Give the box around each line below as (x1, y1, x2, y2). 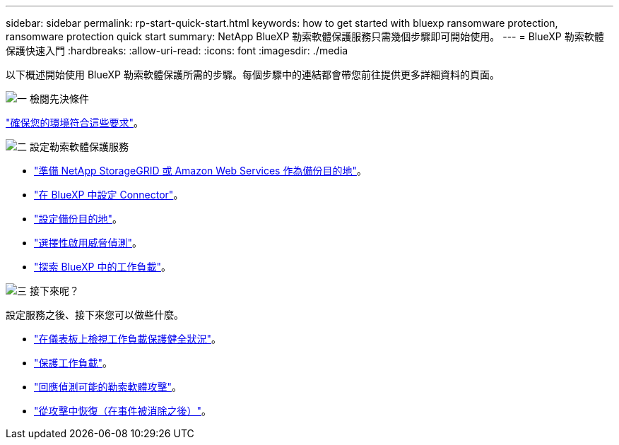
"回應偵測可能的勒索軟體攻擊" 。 (34, 381, 182, 393)
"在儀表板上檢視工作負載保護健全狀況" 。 (34, 333, 222, 345)
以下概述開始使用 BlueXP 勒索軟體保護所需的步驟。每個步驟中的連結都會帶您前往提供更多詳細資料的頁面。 (6, 69, 500, 81)
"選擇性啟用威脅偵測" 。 (34, 237, 143, 249)
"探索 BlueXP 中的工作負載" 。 (34, 261, 172, 273)
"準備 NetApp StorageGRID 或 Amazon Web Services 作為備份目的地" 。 (34, 165, 367, 177)
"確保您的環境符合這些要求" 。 (6, 117, 144, 129)
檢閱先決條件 (29, 93, 89, 105)
